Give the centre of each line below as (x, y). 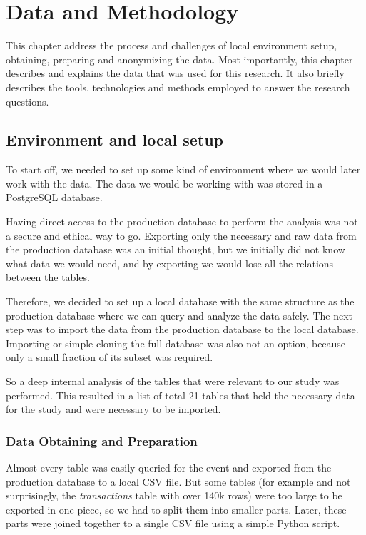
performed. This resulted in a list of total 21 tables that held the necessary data (181, 395)
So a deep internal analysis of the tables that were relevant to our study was (173, 381)
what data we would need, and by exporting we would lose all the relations (170, 263)
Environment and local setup (115, 139)
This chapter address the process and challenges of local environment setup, (172, 45)
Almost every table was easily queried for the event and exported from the (169, 468)
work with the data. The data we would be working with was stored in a (164, 183)
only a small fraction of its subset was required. (110, 357)
